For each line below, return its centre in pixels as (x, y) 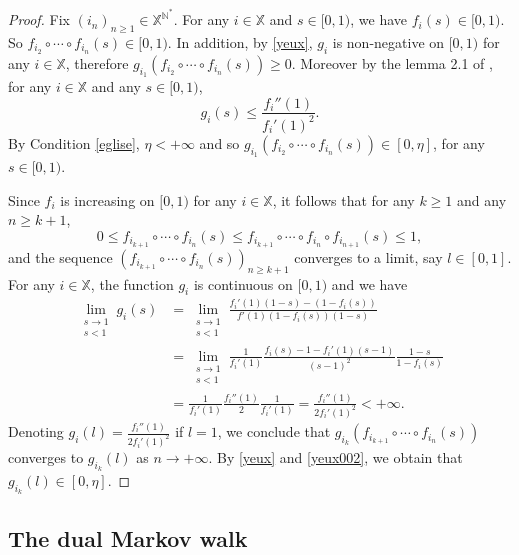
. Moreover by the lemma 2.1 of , (392, 62)
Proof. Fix (39, 19)
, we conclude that (274, 431)
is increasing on (107, 199)
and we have (369, 283)
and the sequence (60, 256)
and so (219, 142)
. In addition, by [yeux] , (240, 41)
